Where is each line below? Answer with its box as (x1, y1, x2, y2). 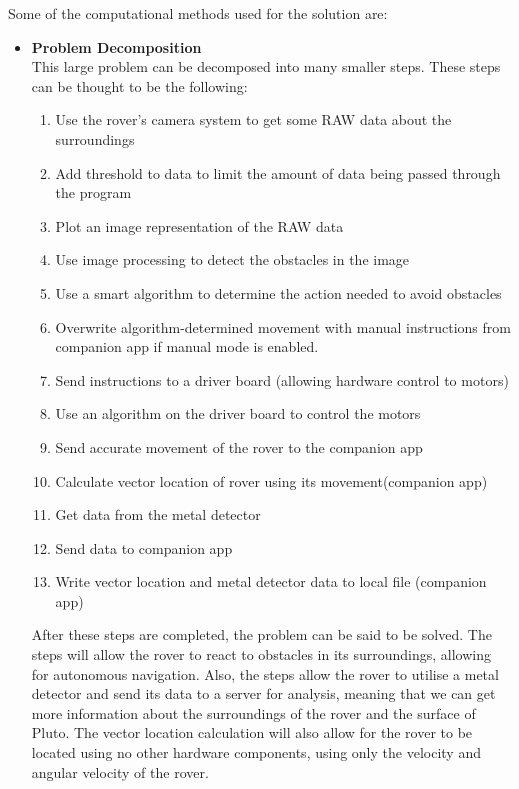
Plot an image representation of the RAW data (55, 215, 344, 236)
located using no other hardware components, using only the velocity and (31, 742, 481, 763)
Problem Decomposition (31, 36, 202, 57)
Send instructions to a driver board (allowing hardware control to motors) (55, 369, 509, 390)
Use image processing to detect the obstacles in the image (55, 249, 410, 270)
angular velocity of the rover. (31, 761, 209, 782)
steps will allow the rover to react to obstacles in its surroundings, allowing (31, 644, 492, 665)
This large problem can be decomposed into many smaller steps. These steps (31, 56, 501, 77)
